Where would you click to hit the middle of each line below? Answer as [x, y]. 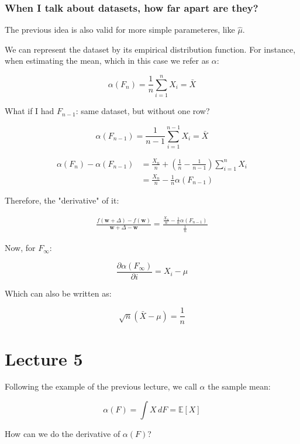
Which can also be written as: [58, 293]
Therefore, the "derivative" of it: [62, 200]
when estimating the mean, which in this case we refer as [107, 61]
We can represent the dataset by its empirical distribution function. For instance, [150, 49]
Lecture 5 [44, 358]
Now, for [20, 248]
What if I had [30, 111]
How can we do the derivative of [63, 434]
